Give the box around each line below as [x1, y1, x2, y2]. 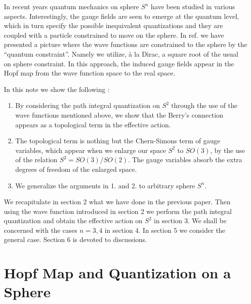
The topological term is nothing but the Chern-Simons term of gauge [15, 136, 221, 146]
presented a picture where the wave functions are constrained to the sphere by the [4, 39, 247, 49]
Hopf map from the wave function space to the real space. [4, 68, 176, 78]
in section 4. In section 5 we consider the [104, 225, 225, 235]
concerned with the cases [4, 225, 77, 235]
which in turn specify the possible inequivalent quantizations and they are [4, 20, 223, 30]
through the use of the [171, 100, 237, 110]
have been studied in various [150, 1, 235, 11]
